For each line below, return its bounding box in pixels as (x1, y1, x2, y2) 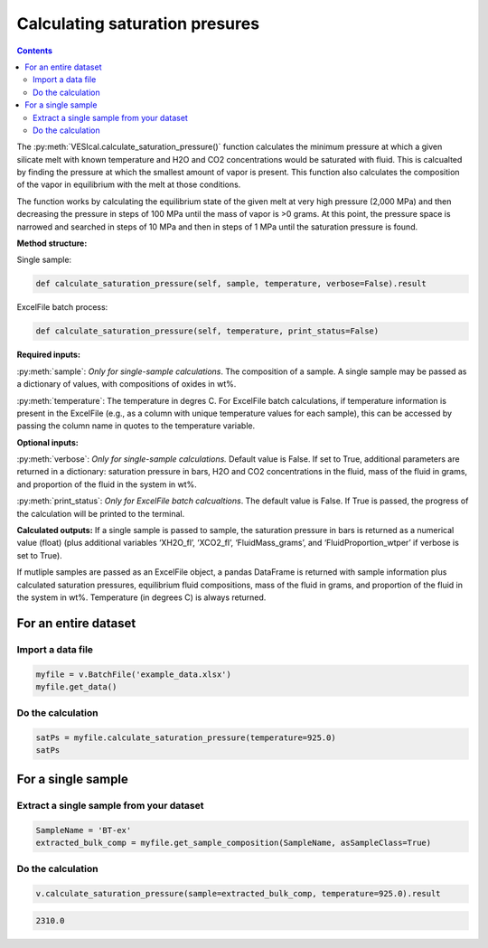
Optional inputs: (16, 436, 79, 447)
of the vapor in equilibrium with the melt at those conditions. (16, 179, 241, 190)
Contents (16, 45, 53, 56)
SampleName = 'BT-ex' (35, 825, 132, 835)
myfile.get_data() (35, 681, 117, 691)
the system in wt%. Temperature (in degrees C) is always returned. (16, 592, 267, 603)
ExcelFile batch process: (16, 302, 108, 313)
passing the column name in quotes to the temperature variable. (16, 420, 256, 431)
